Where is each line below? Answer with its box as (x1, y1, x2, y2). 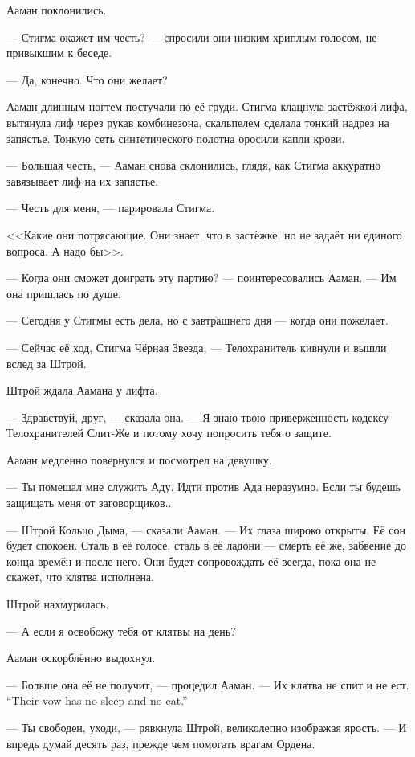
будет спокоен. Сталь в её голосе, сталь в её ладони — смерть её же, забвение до (6, 537, 406, 554)
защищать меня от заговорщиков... (6, 494, 175, 511)
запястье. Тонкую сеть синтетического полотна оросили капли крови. (6, 129, 345, 146)
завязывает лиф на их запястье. (6, 172, 159, 189)
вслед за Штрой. (6, 354, 87, 371)
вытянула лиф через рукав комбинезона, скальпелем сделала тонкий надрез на (6, 113, 389, 130)
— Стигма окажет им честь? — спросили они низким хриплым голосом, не (6, 28, 377, 45)
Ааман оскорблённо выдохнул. (6, 649, 156, 666)
